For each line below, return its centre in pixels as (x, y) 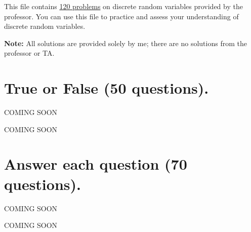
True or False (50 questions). (107, 88)
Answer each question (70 (96, 164)
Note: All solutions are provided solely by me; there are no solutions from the (126, 43)
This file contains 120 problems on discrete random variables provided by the (123, 6)
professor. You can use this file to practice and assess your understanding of (121, 16)
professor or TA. (29, 53)
